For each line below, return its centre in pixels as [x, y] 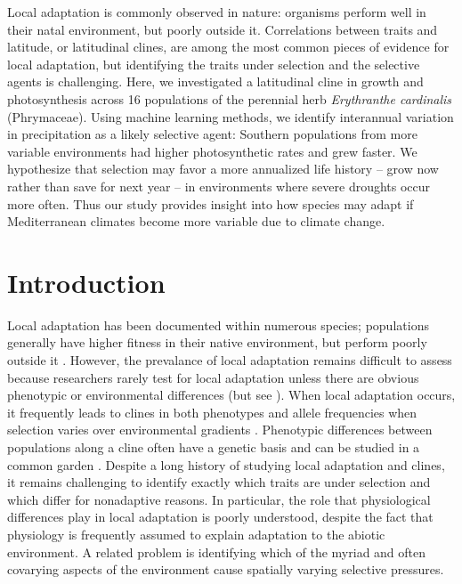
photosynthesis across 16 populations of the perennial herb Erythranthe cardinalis [230, 98]
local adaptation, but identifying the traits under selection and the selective [214, 64]
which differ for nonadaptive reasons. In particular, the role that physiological [219, 499]
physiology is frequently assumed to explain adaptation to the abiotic [196, 534]
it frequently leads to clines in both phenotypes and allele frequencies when [212, 412]
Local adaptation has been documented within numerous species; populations [218, 324]
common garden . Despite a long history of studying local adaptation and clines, [226, 464]
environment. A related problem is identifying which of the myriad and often [217, 552]
